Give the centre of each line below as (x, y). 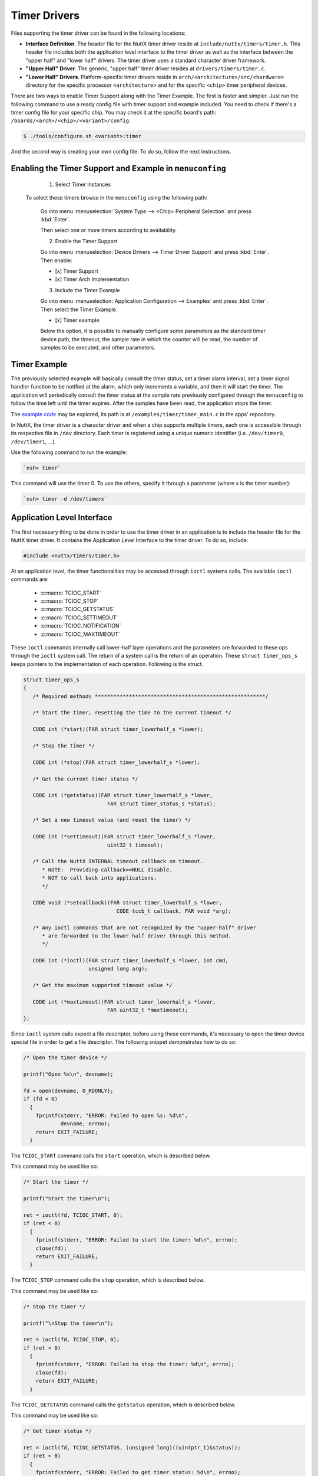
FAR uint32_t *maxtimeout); (148, 1010)
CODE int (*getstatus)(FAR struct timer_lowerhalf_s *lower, (123, 795)
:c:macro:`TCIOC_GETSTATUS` (77, 609)
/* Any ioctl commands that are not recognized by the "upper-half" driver (144, 928)
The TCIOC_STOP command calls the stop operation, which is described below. (108, 1280)
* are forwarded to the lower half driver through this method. (137, 935)
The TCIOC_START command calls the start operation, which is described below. (111, 1156)
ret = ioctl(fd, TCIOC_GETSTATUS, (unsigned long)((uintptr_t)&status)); (132, 1447)
